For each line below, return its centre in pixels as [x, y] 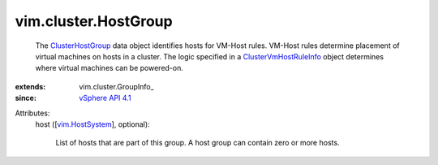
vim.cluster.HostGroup [94, 21]
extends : [30, 86]
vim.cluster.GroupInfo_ [116, 86]
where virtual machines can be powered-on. [109, 68]
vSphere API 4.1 [105, 98]
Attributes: [32, 113]
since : [26, 98]
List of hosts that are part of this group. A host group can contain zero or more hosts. [198, 143]
